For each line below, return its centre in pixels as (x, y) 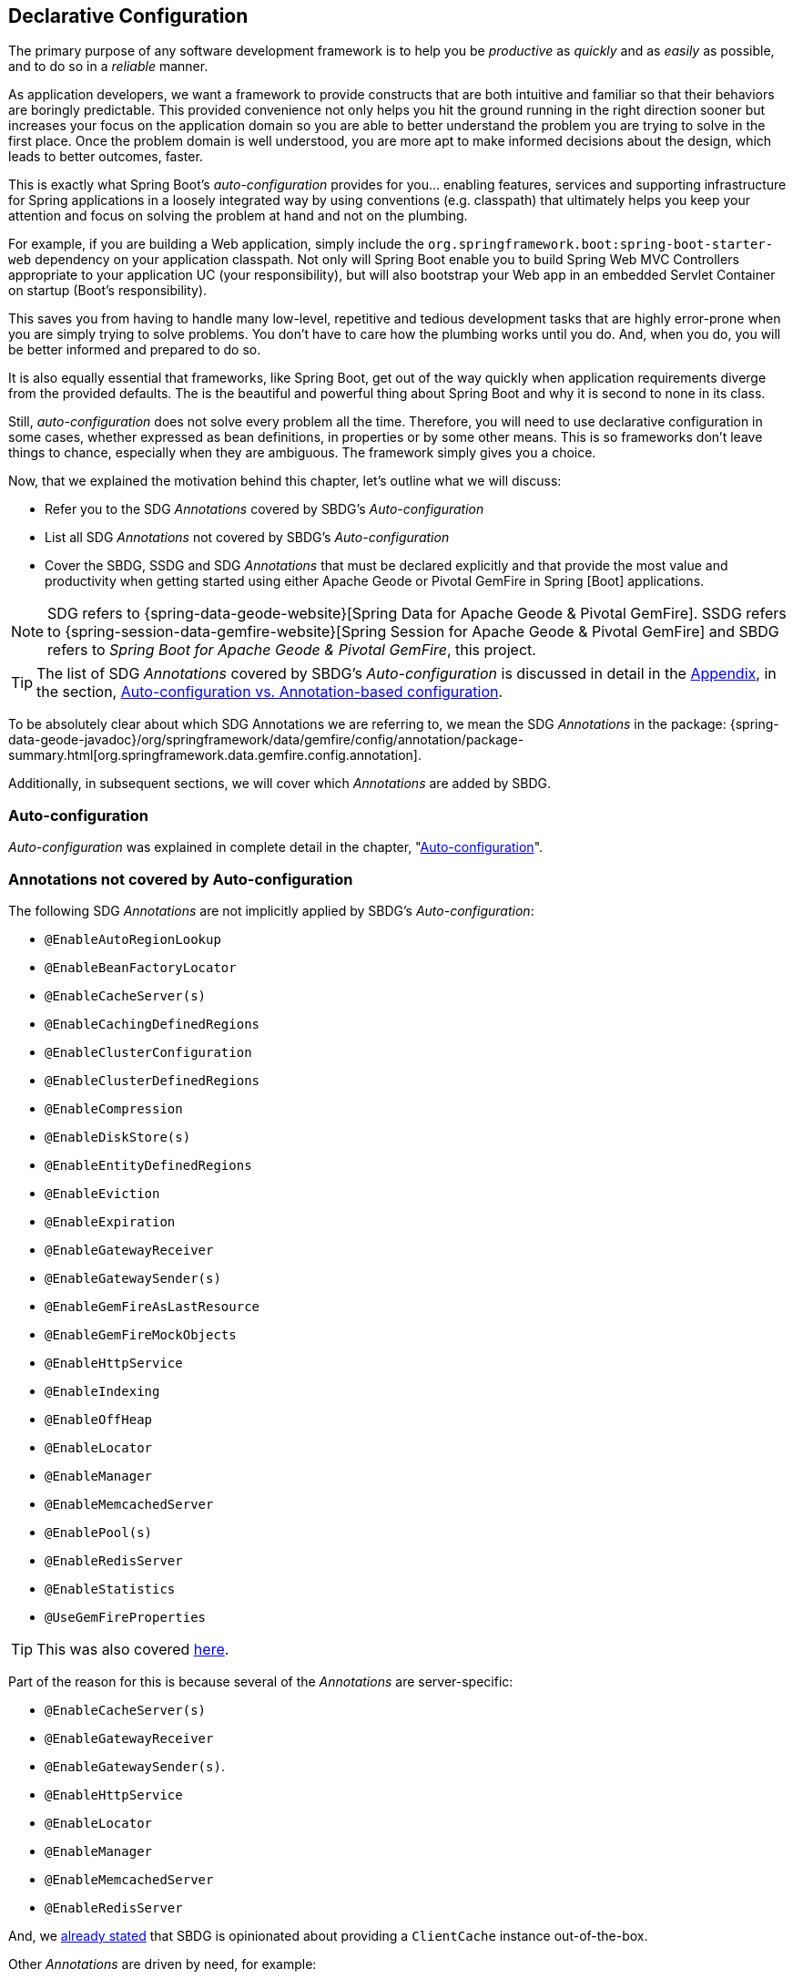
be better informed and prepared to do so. (135, 350)
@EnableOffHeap (99, 1419)
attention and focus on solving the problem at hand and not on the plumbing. (238, 216)
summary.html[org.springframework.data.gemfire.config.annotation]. (215, 755)
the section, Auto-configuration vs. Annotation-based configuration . (270, 692)
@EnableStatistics (110, 1589)
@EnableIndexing (102, 1391)
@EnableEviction (102, 1193)
